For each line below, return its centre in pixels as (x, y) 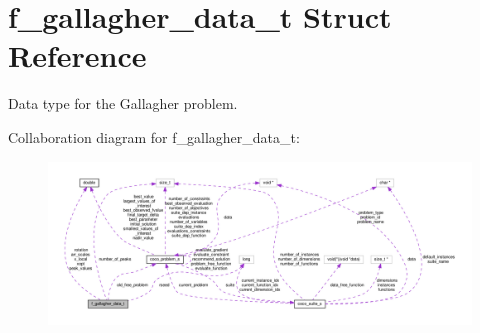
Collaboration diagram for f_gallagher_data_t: (154, 136)
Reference (77, 55)
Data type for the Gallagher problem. (123, 103)
